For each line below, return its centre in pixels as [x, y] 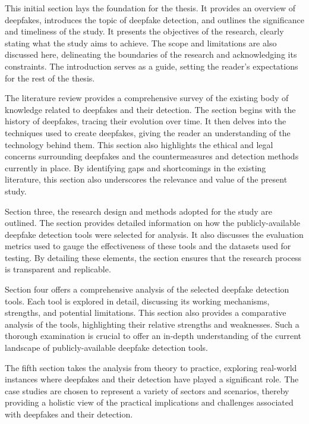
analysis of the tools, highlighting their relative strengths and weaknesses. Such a [152, 324]
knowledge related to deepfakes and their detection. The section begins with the [150, 109]
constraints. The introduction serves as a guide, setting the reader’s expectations [152, 66]
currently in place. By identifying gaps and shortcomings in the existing [135, 167]
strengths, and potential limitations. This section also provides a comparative [146, 312]
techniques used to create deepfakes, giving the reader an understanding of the [148, 132]
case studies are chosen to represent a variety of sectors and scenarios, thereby [147, 390]
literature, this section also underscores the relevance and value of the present [146, 179]
